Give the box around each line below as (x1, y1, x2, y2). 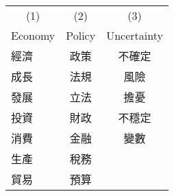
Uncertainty (106, 27, 163, 43)
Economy (11, 27, 55, 43)
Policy (66, 27, 96, 43)
